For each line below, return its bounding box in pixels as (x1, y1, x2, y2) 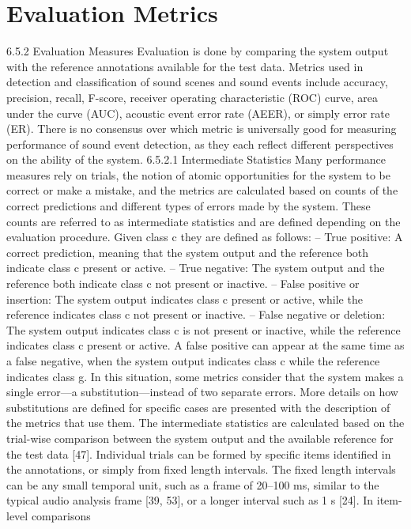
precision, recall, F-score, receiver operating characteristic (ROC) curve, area (6, 89, 378, 105)
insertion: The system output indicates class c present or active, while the (6, 290, 363, 307)
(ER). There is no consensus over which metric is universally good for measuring (6, 120, 397, 137)
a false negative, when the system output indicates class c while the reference (6, 353, 380, 368)
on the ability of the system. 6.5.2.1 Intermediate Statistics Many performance (6, 151, 386, 168)
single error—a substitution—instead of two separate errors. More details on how (6, 384, 398, 400)
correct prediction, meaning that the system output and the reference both (6, 244, 369, 260)
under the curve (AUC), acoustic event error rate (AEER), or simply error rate (6, 104, 390, 121)
